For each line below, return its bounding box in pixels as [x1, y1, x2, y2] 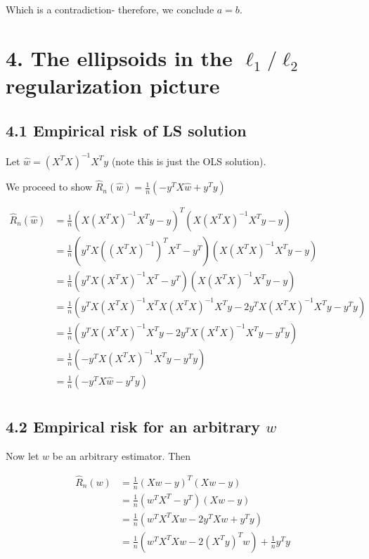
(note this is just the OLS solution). [111, 153, 266, 168]
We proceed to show [6, 179, 92, 194]
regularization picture [6, 70, 220, 99]
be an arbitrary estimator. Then [52, 449, 191, 463]
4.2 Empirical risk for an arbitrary [6, 416, 261, 437]
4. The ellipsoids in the [6, 43, 233, 72]
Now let [6, 449, 39, 463]
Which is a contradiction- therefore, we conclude [6, 2, 214, 16]
